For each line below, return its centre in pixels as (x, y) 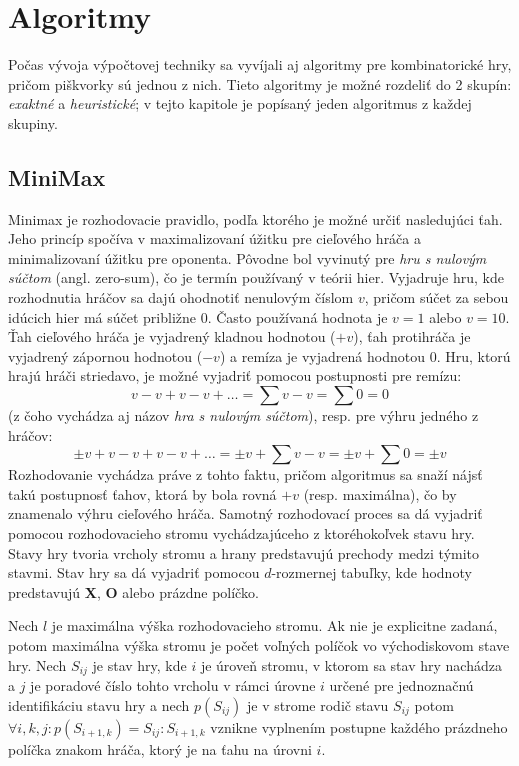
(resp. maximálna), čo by (380, 493)
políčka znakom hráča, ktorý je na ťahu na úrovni (160, 748)
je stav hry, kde (139, 664)
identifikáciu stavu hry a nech (99, 704)
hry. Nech (37, 664)
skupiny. (33, 122)
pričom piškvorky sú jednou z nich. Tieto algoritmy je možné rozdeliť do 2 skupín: (260, 83)
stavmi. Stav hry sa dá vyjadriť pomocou (134, 572)
